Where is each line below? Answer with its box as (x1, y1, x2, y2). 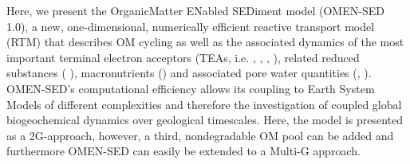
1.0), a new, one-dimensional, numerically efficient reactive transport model (6, 18, 375, 34)
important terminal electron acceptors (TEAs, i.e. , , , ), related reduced (6, 49, 360, 65)
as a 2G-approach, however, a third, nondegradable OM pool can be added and (6, 127, 394, 143)
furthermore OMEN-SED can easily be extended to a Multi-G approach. (6, 143, 361, 159)
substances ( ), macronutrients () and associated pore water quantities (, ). (6, 64, 372, 81)
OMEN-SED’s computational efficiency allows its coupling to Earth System (6, 80, 375, 96)
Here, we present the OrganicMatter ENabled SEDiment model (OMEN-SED (6, 2, 384, 18)
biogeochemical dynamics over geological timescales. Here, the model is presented (6, 111, 404, 128)
